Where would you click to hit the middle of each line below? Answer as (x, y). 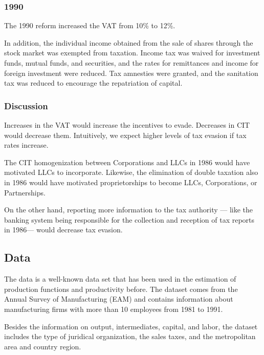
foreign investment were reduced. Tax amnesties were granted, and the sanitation (131, 73)
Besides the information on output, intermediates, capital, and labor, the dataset (131, 326)
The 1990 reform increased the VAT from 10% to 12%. (90, 25)
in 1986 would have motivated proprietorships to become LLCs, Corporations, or (131, 182)
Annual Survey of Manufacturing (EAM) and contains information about (119, 299)
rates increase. (26, 145)
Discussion (26, 105)
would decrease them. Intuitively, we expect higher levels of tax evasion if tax (125, 135)
